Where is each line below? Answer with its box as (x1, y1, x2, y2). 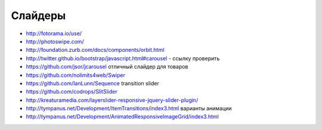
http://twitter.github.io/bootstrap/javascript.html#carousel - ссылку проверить (26, 54, 220, 62)
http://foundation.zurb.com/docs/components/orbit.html (26, 47, 165, 54)
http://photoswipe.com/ (26, 38, 84, 45)
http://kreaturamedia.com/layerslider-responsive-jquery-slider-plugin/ (26, 96, 199, 104)
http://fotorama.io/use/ (26, 30, 82, 37)
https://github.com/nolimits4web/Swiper (26, 72, 125, 79)
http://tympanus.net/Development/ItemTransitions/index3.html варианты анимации (26, 105, 232, 112)
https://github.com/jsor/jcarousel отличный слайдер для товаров (26, 63, 188, 70)
